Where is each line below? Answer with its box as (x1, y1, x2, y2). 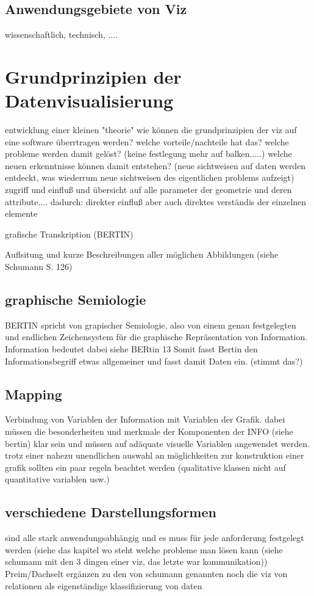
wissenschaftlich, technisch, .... (5, 28, 118, 41)
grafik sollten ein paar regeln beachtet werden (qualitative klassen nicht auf (5, 460, 286, 473)
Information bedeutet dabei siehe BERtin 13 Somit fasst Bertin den (5, 343, 258, 355)
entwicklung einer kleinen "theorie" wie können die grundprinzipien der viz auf (5, 123, 297, 136)
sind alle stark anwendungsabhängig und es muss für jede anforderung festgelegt (5, 531, 304, 544)
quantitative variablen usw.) (5, 473, 110, 485)
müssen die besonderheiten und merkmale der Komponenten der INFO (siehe (5, 425, 293, 438)
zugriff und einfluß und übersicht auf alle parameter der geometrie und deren (5, 183, 292, 196)
